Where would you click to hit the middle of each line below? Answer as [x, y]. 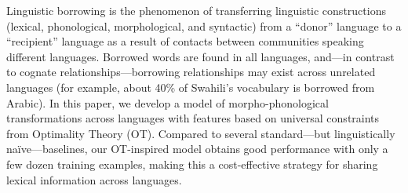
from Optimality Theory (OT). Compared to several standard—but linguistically [201, 133]
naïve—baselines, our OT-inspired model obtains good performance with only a [197, 149]
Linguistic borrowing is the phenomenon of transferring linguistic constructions [196, 10]
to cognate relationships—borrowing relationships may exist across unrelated [191, 72]
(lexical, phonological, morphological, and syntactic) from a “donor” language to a [204, 25]
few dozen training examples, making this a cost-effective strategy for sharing [192, 164]
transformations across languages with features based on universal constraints [193, 118]
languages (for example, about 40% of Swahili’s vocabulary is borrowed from [191, 87]
